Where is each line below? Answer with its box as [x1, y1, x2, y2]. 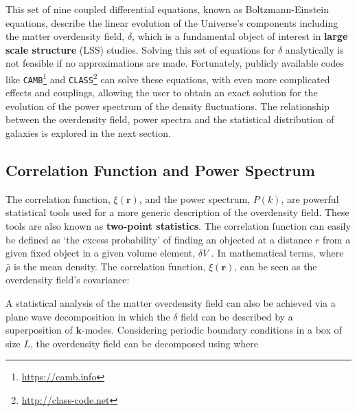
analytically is [285, 42, 344, 56]
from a [323, 232, 351, 246]
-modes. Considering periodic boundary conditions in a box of [82, 323, 342, 337]
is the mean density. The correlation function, [13, 259, 206, 273]
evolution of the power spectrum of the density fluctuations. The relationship [5, 98, 330, 113]
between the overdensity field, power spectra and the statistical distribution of [5, 112, 334, 127]
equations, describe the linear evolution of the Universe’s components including [5, 15, 338, 30]
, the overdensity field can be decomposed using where [30, 336, 259, 350]
